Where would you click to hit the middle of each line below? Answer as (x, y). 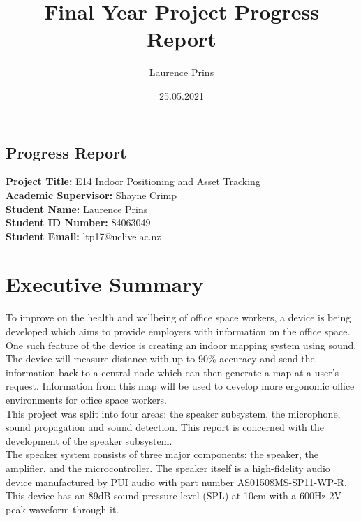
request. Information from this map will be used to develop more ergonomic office (180, 386)
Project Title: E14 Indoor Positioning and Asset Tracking (133, 181)
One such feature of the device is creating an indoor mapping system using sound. (181, 345)
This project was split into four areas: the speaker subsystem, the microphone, (173, 413)
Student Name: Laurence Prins (77, 208)
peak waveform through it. (62, 509)
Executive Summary (105, 284)
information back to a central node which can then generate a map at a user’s (172, 372)
